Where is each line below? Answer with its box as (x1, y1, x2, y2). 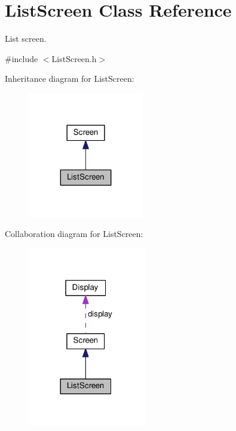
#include (5, 52, 38, 64)
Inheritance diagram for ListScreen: (5, 72, 134, 85)
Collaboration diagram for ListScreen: (5, 227, 143, 240)
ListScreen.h (51, 52, 97, 64)
